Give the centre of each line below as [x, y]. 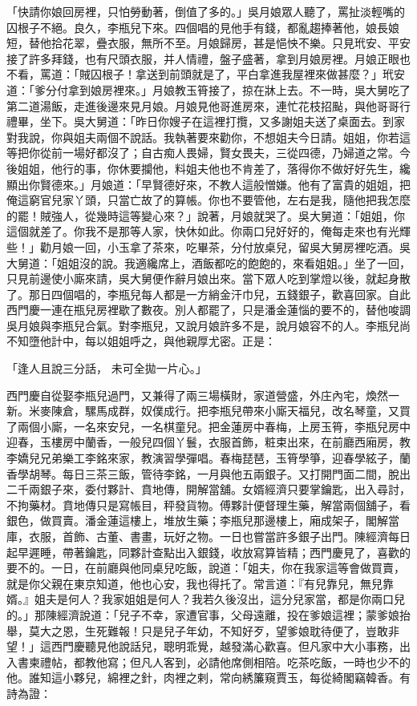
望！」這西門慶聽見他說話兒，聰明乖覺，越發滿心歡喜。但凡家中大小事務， [203, 646]
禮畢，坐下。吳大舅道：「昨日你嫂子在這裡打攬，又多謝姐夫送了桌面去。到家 [206, 121]
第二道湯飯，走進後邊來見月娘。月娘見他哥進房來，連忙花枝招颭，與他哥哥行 [208, 105]
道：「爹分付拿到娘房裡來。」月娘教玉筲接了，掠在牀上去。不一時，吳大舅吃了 [208, 89]
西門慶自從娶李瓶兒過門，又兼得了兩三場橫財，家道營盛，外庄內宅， [186, 395]
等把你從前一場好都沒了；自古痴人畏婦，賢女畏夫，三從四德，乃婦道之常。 [203, 153]
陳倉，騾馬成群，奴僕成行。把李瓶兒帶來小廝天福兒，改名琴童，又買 [231, 411]
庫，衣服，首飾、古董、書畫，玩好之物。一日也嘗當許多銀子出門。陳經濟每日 [208, 536]
